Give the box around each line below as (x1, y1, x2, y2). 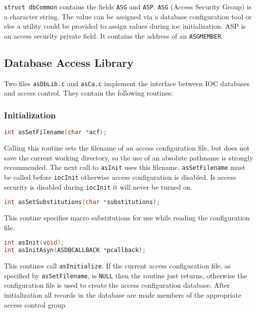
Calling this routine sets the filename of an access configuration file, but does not (4, 143, 250, 153)
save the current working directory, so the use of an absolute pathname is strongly (4, 152, 254, 162)
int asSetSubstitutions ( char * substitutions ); (4, 199, 160, 206)
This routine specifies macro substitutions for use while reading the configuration (4, 212, 250, 223)
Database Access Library (4, 54, 134, 70)
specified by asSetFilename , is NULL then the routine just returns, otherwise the (4, 270, 247, 280)
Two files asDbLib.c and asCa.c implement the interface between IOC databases (4, 78, 250, 88)
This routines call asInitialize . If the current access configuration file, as (4, 261, 231, 271)
